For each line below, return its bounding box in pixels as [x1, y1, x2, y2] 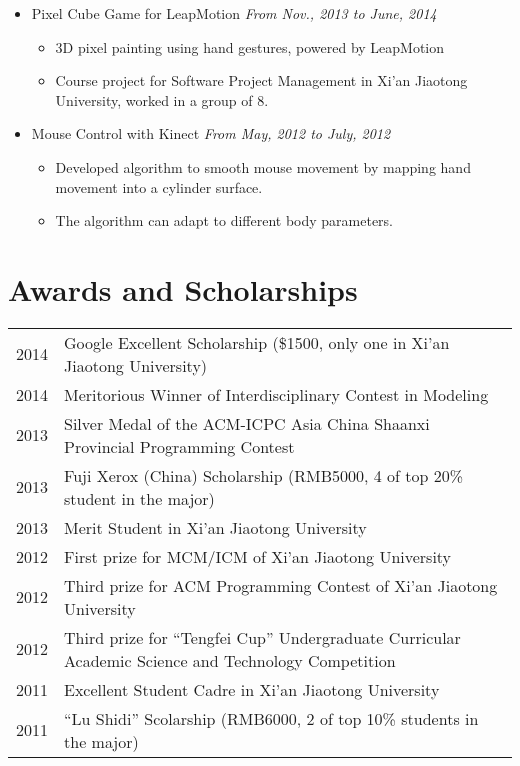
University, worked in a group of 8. [55, 89, 269, 110]
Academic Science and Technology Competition [64, 648, 396, 672]
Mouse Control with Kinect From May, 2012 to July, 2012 [31, 123, 391, 144]
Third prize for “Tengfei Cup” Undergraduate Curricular [64, 625, 461, 649]
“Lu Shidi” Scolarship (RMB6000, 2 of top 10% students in [64, 706, 479, 730]
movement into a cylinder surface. [55, 176, 263, 197]
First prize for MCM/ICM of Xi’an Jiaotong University [64, 544, 452, 568]
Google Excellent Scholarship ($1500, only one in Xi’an [64, 330, 450, 354]
